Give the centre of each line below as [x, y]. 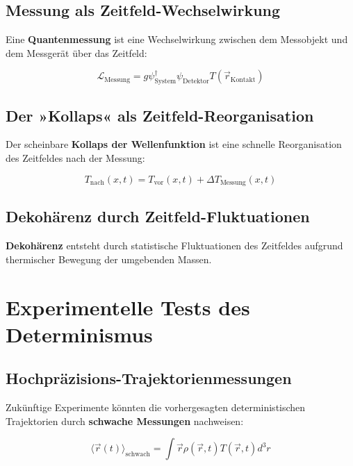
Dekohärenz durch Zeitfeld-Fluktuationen [158, 216]
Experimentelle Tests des [128, 307]
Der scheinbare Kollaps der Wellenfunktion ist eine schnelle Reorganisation [174, 144]
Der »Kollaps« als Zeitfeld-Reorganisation [160, 115]
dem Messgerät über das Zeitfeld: [76, 52]
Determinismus [79, 334]
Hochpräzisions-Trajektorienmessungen [149, 378]
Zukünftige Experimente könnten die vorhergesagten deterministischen [156, 407]
